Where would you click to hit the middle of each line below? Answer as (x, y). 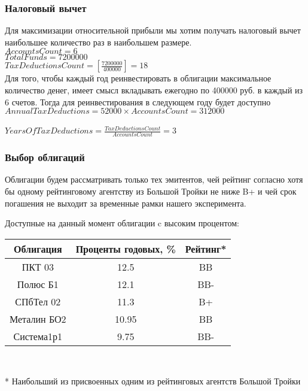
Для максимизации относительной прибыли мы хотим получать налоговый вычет (153, 30)
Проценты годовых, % (126, 248)
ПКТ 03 (38, 266)
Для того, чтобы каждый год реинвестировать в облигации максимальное (138, 78)
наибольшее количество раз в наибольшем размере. (98, 42)
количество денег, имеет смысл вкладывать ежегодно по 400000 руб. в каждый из (154, 90)
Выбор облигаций (45, 157)
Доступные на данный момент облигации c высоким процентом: (122, 223)
